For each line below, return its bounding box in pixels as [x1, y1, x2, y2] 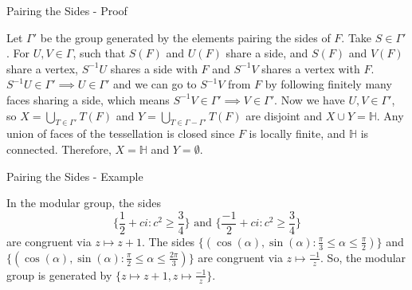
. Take [341, 29, 372, 45]
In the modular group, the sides [6, 194, 161, 211]
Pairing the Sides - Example [6, 167, 143, 184]
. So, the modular [320, 249, 406, 265]
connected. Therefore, [6, 140, 112, 157]
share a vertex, [6, 60, 78, 76]
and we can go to [112, 76, 197, 92]
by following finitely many [265, 76, 392, 92]
